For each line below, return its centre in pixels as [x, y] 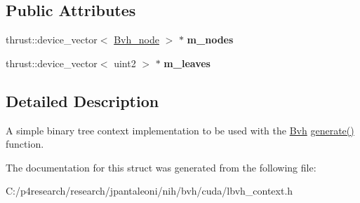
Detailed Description [82, 100]
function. [25, 144]
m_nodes [210, 40]
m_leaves [187, 63]
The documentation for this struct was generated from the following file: [161, 167]
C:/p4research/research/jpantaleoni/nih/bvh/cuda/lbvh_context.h [149, 191]
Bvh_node [136, 40]
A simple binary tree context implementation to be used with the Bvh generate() [180, 130]
